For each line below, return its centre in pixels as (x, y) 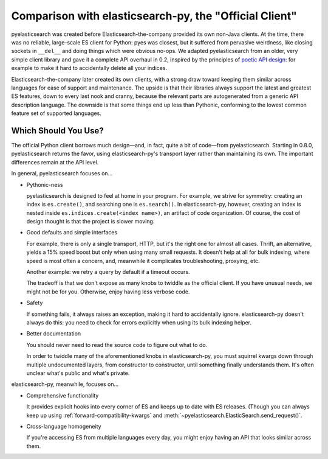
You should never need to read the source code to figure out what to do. (117, 345)
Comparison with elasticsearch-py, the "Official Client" (154, 16)
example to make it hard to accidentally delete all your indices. (89, 68)
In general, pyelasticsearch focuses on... (62, 173)
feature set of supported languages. (56, 113)
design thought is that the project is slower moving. (91, 222)
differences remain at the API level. (55, 162)
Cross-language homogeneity (64, 426)
